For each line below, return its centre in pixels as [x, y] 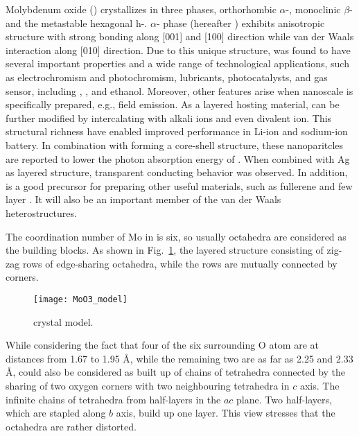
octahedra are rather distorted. [71, 426]
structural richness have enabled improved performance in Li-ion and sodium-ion [177, 131]
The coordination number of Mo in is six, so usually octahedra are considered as [176, 236]
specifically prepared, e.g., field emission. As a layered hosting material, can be [173, 104]
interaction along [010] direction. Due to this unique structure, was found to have [178, 50]
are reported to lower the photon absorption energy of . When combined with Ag [178, 158]
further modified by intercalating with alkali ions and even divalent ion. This [169, 117]
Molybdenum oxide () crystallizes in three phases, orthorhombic [141, 9]
